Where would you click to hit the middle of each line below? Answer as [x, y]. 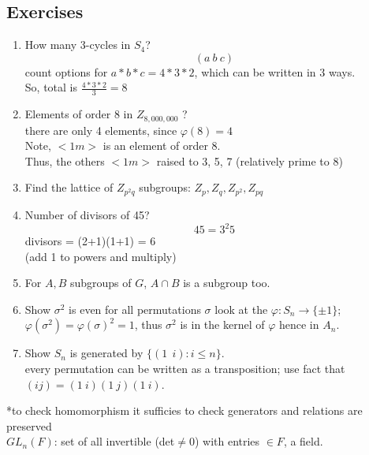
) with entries [227, 441]
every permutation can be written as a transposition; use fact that [185, 368]
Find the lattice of [69, 187]
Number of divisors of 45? [87, 214]
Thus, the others [65, 160]
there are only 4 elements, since [101, 130]
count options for [66, 71]
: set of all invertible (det [114, 441]
